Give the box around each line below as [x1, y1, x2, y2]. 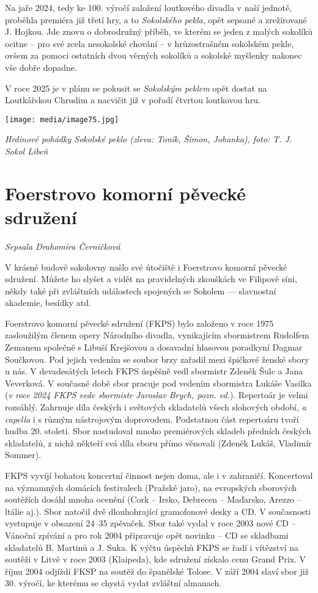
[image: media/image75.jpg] [5, 115, 119, 124]
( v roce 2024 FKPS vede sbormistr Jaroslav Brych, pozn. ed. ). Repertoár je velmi [5, 388, 308, 401]
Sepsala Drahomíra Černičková [5, 239, 120, 252]
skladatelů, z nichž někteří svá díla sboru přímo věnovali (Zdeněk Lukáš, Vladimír [5, 436, 312, 449]
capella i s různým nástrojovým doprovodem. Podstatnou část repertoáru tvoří [5, 412, 299, 425]
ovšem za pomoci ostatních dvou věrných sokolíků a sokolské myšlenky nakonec [5, 49, 302, 62]
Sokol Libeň [5, 145, 48, 157]
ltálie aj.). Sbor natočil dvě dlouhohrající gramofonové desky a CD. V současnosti [5, 504, 311, 517]
